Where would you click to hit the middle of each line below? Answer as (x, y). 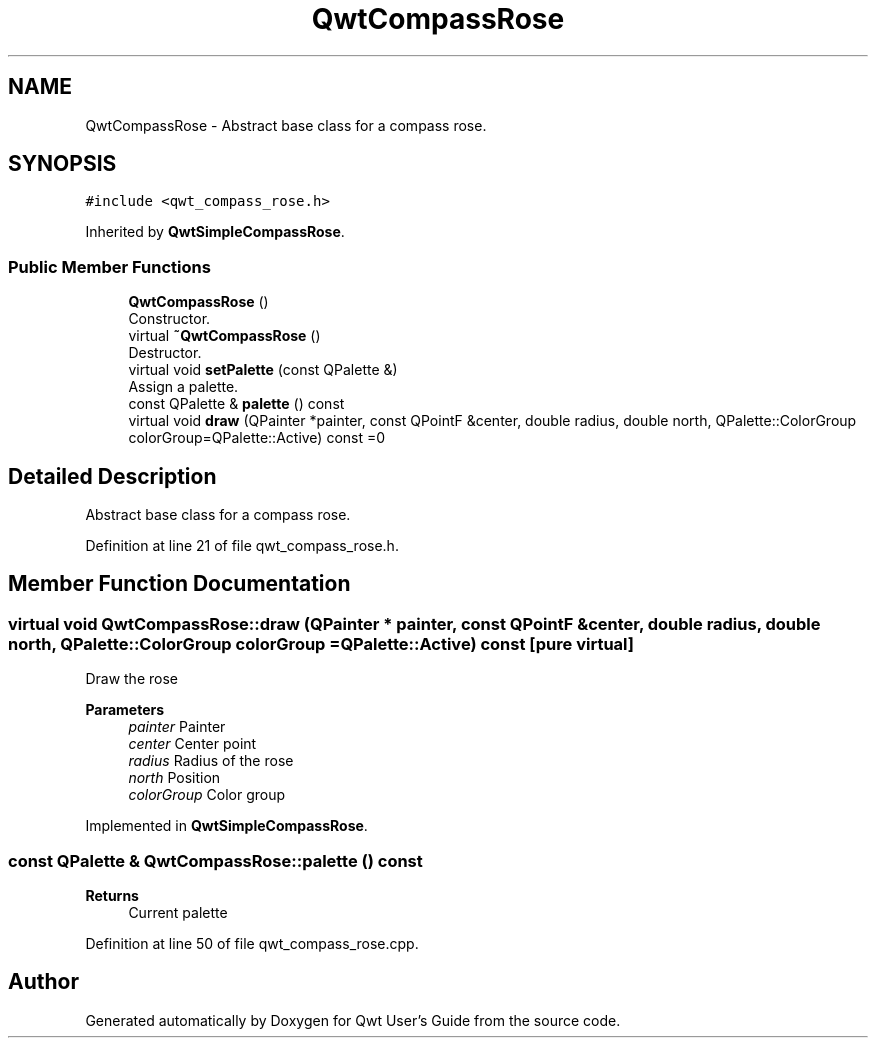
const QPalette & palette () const (236, 404)
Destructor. (165, 353)
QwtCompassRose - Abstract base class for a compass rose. (286, 125)
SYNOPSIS (62, 164)
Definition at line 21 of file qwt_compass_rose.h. (242, 546)
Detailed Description (112, 476)
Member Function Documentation (179, 584)
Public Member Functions (109, 266)
